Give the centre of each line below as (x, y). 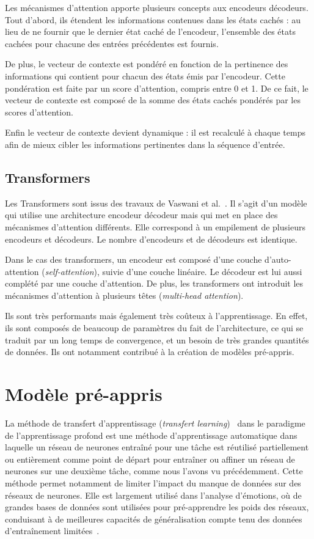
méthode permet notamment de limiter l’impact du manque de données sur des (153, 482)
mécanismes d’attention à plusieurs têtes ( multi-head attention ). (124, 295)
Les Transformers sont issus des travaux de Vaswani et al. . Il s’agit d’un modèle (156, 203)
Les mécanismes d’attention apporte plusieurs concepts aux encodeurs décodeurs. (157, 7)
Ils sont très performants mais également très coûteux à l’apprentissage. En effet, (156, 316)
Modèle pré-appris (84, 394)
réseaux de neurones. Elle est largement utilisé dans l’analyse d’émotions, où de (153, 495)
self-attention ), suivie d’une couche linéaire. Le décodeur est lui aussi (173, 271)
